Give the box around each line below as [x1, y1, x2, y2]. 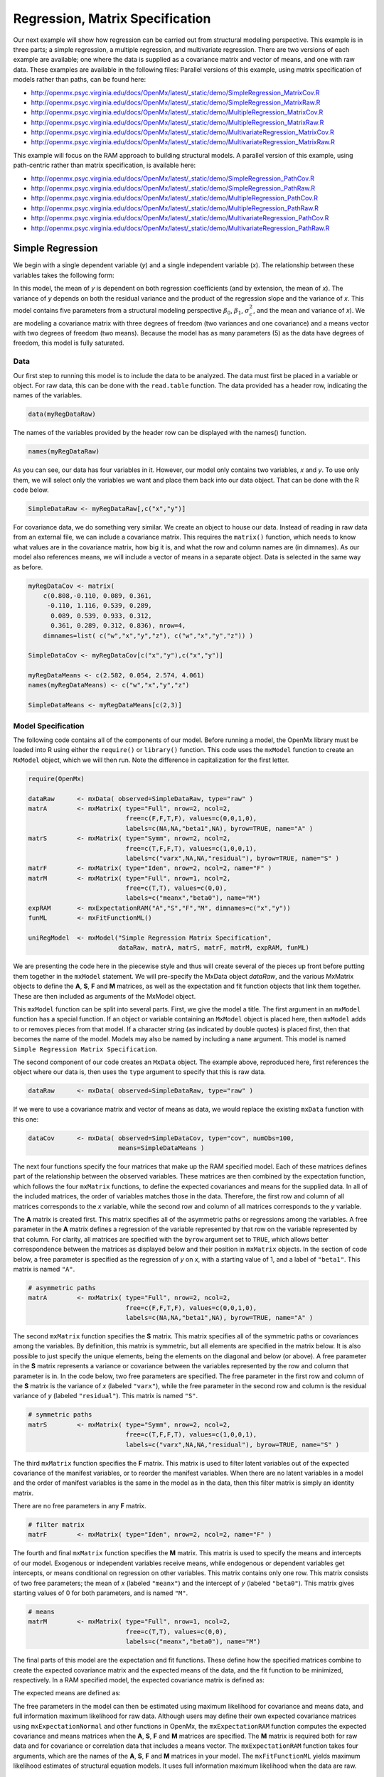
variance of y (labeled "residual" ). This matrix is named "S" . [13, 1392, 198, 1400]
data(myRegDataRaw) [28, 410, 96, 419]
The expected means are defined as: [13, 1689, 121, 1697]
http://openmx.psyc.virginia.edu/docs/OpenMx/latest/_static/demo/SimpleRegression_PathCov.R [31, 174, 315, 183]
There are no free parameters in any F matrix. [13, 1502, 146, 1510]
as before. [13, 562, 43, 571]
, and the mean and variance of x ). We [252, 306, 366, 314]
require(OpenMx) [28, 775, 85, 783]
